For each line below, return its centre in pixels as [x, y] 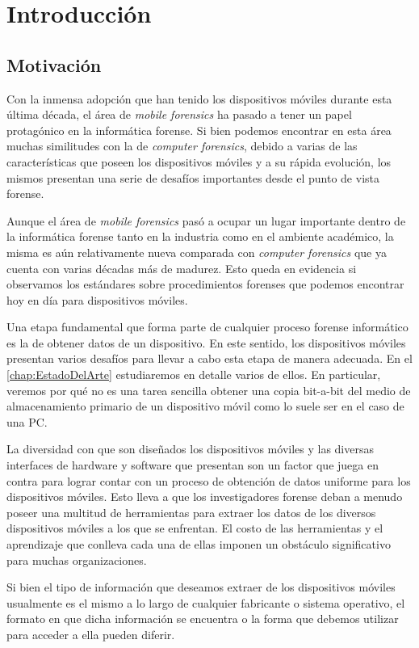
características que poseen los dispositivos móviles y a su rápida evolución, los [199, 161]
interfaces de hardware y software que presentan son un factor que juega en [193, 465]
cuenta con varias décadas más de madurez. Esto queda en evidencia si [182, 268]
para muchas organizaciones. [77, 560]
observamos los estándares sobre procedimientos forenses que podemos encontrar [205, 284]
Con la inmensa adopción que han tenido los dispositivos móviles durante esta [199, 98]
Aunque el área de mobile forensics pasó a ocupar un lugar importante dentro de [206, 220]
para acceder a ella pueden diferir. [91, 634]
